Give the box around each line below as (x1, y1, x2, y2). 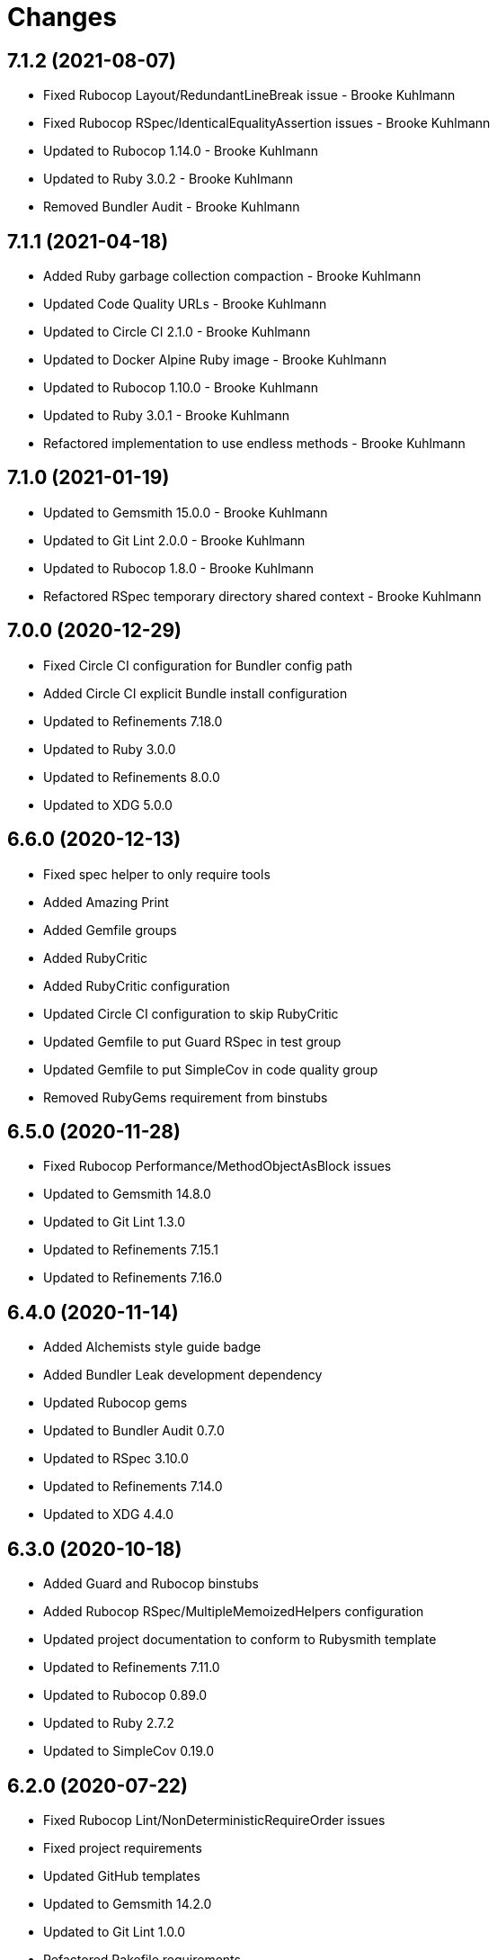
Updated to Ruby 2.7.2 (43, 1715, 174, 1731)
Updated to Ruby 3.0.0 (43, 741, 176, 757)
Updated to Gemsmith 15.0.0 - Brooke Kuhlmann (43, 504, 328, 520)
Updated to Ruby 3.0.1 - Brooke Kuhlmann (43, 408, 290, 424)
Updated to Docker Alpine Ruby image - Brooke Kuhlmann (43, 352, 386, 368)
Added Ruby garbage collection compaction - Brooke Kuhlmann (43, 268, 422, 284)
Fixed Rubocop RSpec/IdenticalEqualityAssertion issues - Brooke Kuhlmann (43, 115, 491, 131)
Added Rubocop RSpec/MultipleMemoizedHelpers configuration (43, 1604, 424, 1620)
